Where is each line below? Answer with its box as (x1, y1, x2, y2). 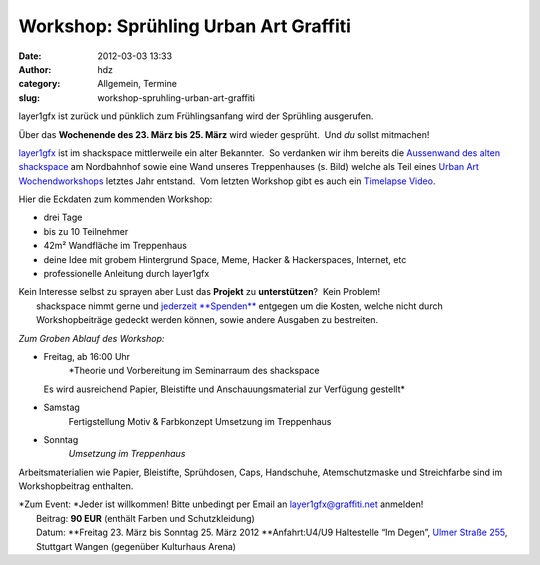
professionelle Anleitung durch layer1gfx (43, 268, 210, 280)
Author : (18, 63, 52, 75)
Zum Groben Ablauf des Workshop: (18, 332, 165, 344)
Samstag (43, 401, 80, 414)
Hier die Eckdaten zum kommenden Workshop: (18, 193, 213, 205)
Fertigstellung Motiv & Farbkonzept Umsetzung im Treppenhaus (68, 415, 332, 427)
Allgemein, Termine (97, 78, 177, 90)
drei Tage (43, 211, 83, 224)
